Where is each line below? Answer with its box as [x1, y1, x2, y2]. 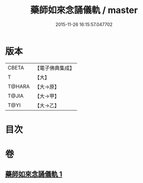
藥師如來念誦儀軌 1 [5, 170, 62, 178]
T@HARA [7, 83, 30, 90]
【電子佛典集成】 [34, 64, 75, 71]
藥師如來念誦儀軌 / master [30, 4, 138, 16]
